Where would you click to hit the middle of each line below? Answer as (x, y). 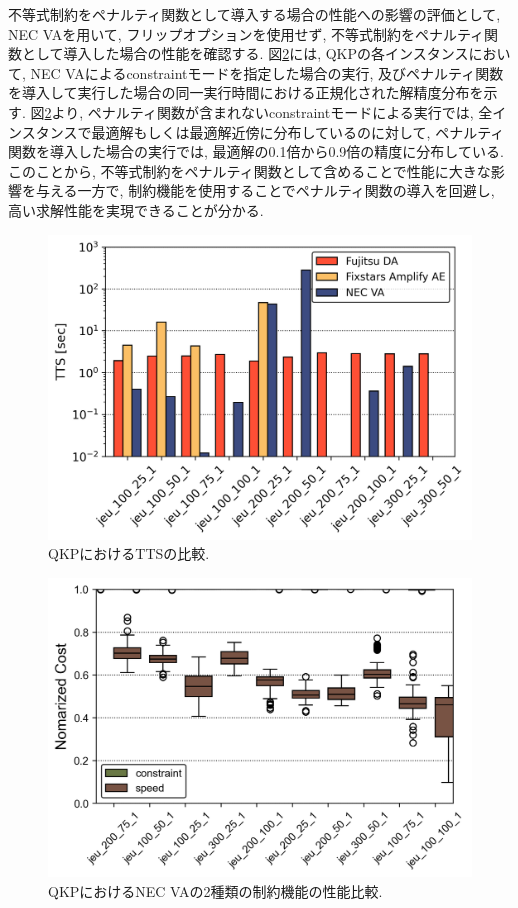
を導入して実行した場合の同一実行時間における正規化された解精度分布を (246, 92)
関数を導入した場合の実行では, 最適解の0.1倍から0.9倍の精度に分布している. (256, 151)
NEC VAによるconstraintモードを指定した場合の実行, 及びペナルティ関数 (267, 72)
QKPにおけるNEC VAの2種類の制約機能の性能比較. (215, 890)
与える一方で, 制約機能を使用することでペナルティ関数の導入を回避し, (265, 190)
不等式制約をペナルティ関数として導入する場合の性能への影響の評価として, (254, 14)
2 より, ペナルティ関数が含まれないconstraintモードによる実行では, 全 (268, 111)
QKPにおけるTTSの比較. (129, 553)
